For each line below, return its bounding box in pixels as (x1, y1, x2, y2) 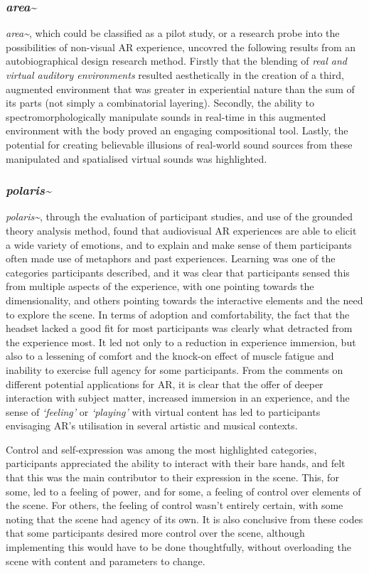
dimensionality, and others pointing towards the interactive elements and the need (6, 292, 363, 307)
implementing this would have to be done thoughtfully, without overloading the (6, 540, 351, 555)
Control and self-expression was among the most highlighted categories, (6, 441, 317, 456)
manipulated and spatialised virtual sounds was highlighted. (6, 151, 267, 166)
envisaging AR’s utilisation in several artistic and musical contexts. (6, 418, 298, 433)
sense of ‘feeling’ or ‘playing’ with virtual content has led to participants (6, 404, 321, 419)
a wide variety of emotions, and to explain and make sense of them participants (6, 237, 352, 252)
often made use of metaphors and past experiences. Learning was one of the (6, 251, 336, 266)
